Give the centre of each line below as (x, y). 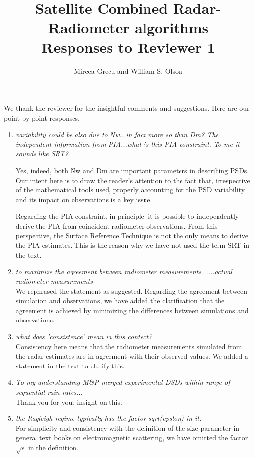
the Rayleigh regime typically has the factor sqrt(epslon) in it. (109, 418)
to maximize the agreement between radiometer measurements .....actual (124, 271)
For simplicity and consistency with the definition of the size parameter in (127, 428)
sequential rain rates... (49, 391)
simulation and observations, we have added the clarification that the (120, 300)
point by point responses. (42, 117)
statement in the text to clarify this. (70, 365)
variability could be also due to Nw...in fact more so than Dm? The (117, 134)
